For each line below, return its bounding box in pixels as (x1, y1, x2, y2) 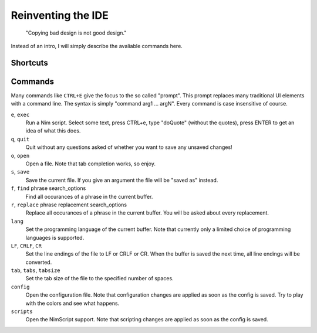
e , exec (11, 111, 30, 118)
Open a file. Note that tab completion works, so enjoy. (25, 160, 156, 167)
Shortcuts (11, 57, 48, 67)
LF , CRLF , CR (11, 242, 42, 249)
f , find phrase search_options (11, 185, 86, 192)
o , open (11, 152, 30, 159)
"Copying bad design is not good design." (25, 29, 127, 36)
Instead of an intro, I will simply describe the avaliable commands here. (11, 42, 183, 49)
